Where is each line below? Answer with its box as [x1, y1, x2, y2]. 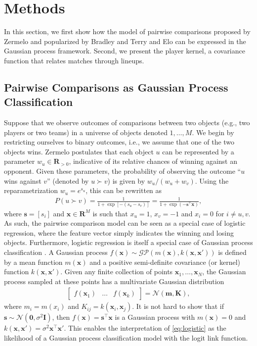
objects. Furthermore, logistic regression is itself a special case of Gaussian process [4, 237, 253, 247]
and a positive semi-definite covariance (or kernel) [89, 256, 240, 267]
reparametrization [4, 185, 58, 196]
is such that [92, 208, 128, 218]
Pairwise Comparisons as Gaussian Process [4, 79, 228, 95]
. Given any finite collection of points [60, 266, 173, 277]
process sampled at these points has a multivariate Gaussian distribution [4, 276, 224, 286]
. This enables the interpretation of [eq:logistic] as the [64, 323, 226, 333]
